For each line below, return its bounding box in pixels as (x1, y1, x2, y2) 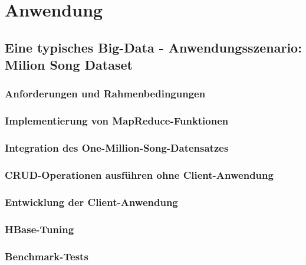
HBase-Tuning (5, 221, 74, 236)
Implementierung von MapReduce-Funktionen (5, 113, 229, 128)
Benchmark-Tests (5, 248, 88, 263)
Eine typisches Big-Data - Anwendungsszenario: (5, 38, 302, 56)
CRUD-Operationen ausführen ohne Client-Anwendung (5, 168, 274, 182)
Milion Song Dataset (5, 55, 133, 74)
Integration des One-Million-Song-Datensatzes (5, 140, 229, 155)
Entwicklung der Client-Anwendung (5, 194, 178, 209)
